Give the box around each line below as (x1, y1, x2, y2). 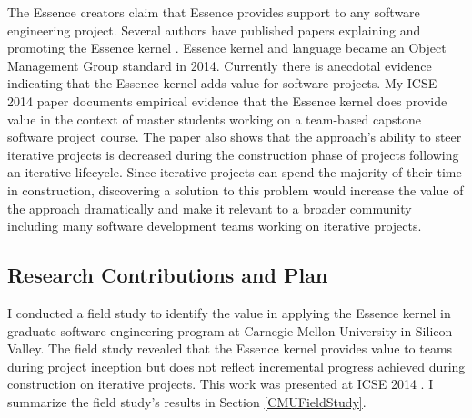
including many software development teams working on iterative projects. (7, 216, 422, 235)
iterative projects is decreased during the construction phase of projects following (7, 144, 459, 164)
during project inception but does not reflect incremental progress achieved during (7, 356, 466, 375)
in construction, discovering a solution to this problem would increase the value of (7, 180, 464, 199)
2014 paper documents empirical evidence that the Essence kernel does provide (7, 91, 447, 110)
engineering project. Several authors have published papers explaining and (7, 20, 421, 39)
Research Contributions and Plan (7, 261, 328, 289)
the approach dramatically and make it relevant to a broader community (7, 198, 412, 217)
